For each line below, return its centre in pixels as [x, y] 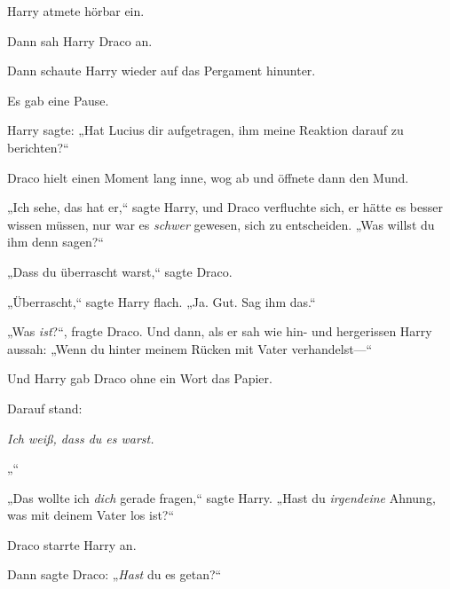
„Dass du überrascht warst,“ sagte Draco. [120, 271]
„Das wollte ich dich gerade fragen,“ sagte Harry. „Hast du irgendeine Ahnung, [221, 497]
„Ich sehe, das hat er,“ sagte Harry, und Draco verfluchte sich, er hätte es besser [225, 207]
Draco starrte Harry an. [72, 544]
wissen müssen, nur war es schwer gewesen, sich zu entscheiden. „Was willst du [221, 224]
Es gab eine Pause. [58, 100]
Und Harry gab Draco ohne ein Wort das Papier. [140, 378]
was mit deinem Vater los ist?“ [91, 515]
